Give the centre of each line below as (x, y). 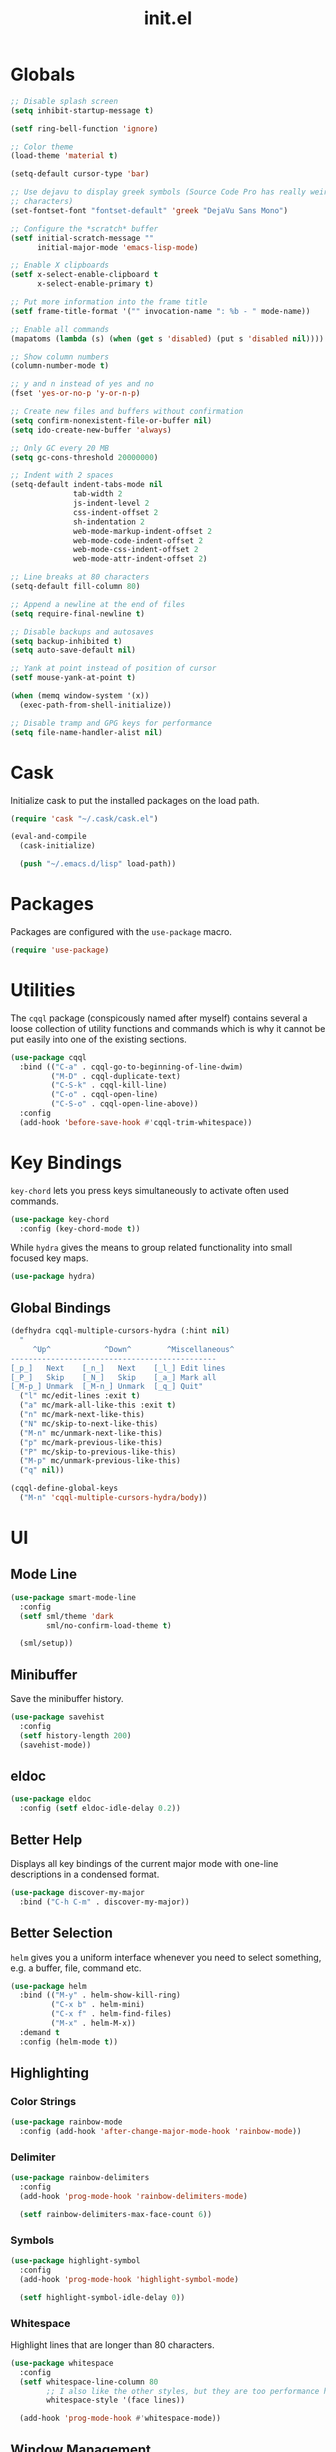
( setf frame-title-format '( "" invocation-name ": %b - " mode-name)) (160, 311)
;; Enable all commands (60, 329)
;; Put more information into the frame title (109, 302)
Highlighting (50, 2073)
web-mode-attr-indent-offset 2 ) (140, 559)
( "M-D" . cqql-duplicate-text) (116, 1076)
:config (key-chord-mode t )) (80, 1228)
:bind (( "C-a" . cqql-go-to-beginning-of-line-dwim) (131, 1067)
